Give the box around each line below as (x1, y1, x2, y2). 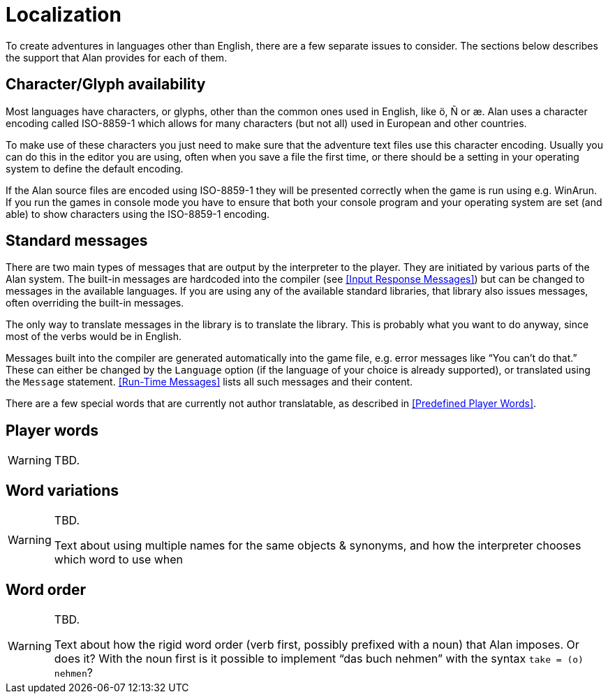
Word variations (6, 481, 119, 499)
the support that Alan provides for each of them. (6, 51, 228, 64)
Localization (6, 3, 121, 27)
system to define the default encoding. (6, 162, 184, 175)
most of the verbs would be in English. (6, 330, 181, 343)
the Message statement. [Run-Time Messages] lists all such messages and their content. (6, 376, 413, 388)
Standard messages (6, 232, 148, 250)
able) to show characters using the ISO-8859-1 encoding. (6, 207, 270, 220)
